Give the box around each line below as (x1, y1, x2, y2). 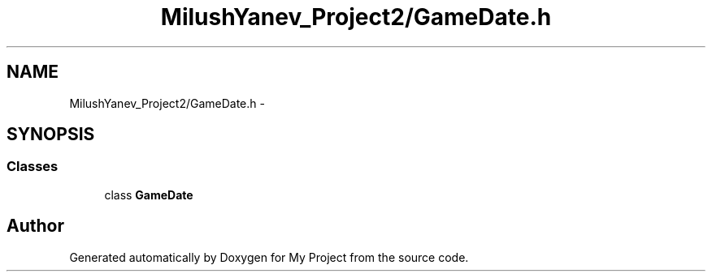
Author (7, 216, 64, 237)
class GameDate (104, 187, 193, 202)
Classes (7, 158, 59, 175)
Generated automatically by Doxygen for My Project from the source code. (69, 250, 469, 264)
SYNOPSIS (7, 124, 95, 145)
